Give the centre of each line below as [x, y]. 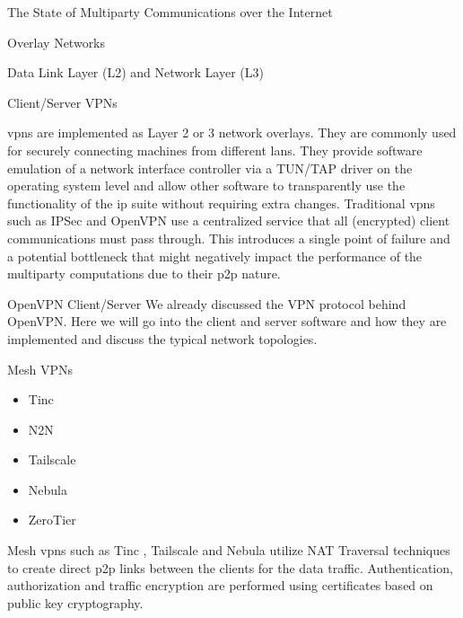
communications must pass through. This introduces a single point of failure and [229, 238]
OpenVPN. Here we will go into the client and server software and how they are [227, 321]
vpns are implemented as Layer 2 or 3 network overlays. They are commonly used [232, 132]
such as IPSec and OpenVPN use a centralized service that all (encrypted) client [229, 221]
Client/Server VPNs [62, 102]
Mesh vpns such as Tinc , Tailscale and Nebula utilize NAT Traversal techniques [229, 550]
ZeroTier [52, 520]
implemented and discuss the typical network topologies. [162, 338]
